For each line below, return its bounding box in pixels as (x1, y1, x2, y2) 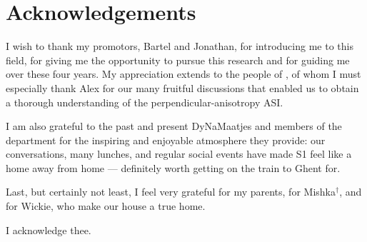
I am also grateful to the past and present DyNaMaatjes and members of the (6, 119, 342, 133)
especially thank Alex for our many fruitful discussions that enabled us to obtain (6, 80, 359, 95)
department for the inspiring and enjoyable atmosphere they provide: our (6, 132, 326, 147)
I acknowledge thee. (6, 222, 91, 237)
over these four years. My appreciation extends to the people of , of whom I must (6, 66, 361, 81)
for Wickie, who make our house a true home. (6, 198, 206, 213)
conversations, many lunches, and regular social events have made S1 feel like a (6, 146, 352, 161)
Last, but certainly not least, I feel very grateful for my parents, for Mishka (6, 184, 336, 199)
